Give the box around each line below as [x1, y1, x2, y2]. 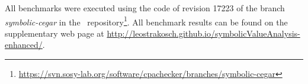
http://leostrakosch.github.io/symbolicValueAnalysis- [107, 27, 300, 39]
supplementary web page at [5, 27, 104, 39]
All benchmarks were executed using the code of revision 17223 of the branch [5, 2, 285, 14]
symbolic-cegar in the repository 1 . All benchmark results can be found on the [5, 14, 288, 28]
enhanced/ [5, 38, 43, 51]
